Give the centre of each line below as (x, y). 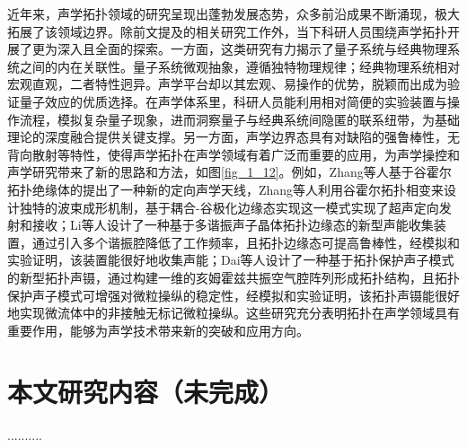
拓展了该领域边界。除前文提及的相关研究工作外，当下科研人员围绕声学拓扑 (227, 31)
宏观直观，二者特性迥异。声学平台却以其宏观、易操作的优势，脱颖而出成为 (227, 84)
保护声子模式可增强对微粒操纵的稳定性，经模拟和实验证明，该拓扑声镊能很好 (233, 295)
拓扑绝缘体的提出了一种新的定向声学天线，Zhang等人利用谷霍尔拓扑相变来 (226, 189)
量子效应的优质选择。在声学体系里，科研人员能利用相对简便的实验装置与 (233, 101)
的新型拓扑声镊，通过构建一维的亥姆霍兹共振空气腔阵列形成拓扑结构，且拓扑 (233, 277)
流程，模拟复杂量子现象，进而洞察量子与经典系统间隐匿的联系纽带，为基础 (239, 119)
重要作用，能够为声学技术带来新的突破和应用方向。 (158, 330)
